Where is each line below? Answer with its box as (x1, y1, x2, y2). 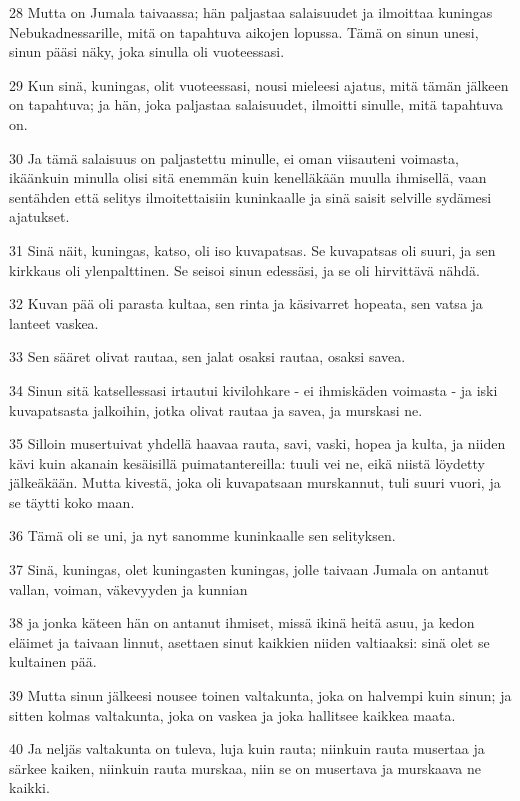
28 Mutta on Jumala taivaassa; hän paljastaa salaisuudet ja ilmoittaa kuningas (9, 2, 493, 22)
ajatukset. (9, 206, 70, 227)
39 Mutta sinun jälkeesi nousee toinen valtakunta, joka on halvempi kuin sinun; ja (9, 685, 512, 706)
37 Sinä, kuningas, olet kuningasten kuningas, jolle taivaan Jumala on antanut (9, 559, 490, 580)
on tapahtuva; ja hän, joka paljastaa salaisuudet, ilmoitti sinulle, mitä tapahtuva (9, 94, 503, 115)
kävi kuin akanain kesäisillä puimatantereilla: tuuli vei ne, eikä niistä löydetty (9, 452, 485, 473)
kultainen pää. (9, 651, 97, 672)
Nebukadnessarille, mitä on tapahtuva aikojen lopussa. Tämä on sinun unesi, (9, 21, 479, 42)
